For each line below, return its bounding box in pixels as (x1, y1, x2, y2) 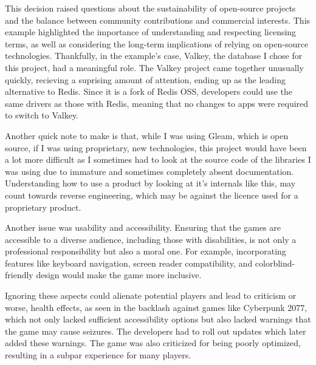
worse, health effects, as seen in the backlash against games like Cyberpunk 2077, (5, 301, 307, 313)
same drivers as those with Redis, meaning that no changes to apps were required (5, 97, 309, 109)
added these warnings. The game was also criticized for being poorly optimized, (5, 336, 301, 349)
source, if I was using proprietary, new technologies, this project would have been (5, 141, 307, 154)
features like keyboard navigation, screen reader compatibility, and (5, 256, 253, 269)
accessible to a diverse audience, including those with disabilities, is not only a (5, 233, 297, 245)
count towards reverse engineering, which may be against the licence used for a (5, 188, 298, 201)
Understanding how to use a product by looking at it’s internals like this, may (5, 177, 296, 189)
